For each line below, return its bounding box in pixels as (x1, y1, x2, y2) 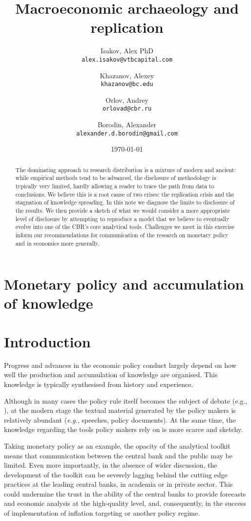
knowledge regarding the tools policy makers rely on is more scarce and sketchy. (4, 424, 243, 434)
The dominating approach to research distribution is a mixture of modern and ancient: (15, 165, 236, 174)
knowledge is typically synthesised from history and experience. (4, 379, 193, 389)
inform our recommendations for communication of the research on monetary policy (15, 230, 229, 239)
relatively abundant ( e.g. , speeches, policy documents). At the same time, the (4, 414, 236, 425)
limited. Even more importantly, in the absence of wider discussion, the (4, 460, 217, 470)
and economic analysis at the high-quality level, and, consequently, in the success (4, 498, 246, 508)
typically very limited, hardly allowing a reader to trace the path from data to (15, 182, 214, 190)
